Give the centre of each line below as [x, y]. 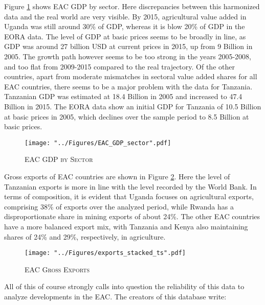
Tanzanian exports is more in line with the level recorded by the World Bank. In [130, 186]
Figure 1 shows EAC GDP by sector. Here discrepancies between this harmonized [132, 6]
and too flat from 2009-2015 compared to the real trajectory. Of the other [119, 66]
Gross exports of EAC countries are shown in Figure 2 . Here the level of [117, 176]
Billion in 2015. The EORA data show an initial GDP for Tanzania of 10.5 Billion [133, 106]
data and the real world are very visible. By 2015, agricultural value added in [125, 16]
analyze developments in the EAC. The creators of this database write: [115, 296]
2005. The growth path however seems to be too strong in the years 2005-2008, [128, 56]
